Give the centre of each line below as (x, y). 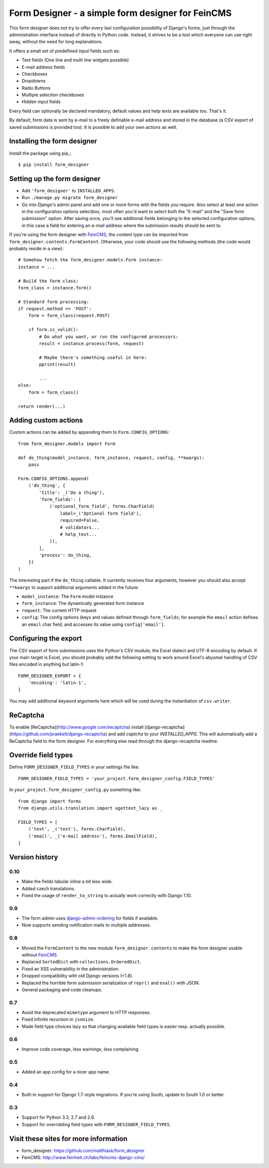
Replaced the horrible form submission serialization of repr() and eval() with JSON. (111, 983)
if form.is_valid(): (53, 330)
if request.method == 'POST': (55, 309)
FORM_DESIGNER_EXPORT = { (50, 676)
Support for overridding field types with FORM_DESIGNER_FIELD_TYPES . (96, 1124)
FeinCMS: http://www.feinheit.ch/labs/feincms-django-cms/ (83, 1158)
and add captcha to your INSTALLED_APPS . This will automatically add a (183, 734)
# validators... (80, 527)
